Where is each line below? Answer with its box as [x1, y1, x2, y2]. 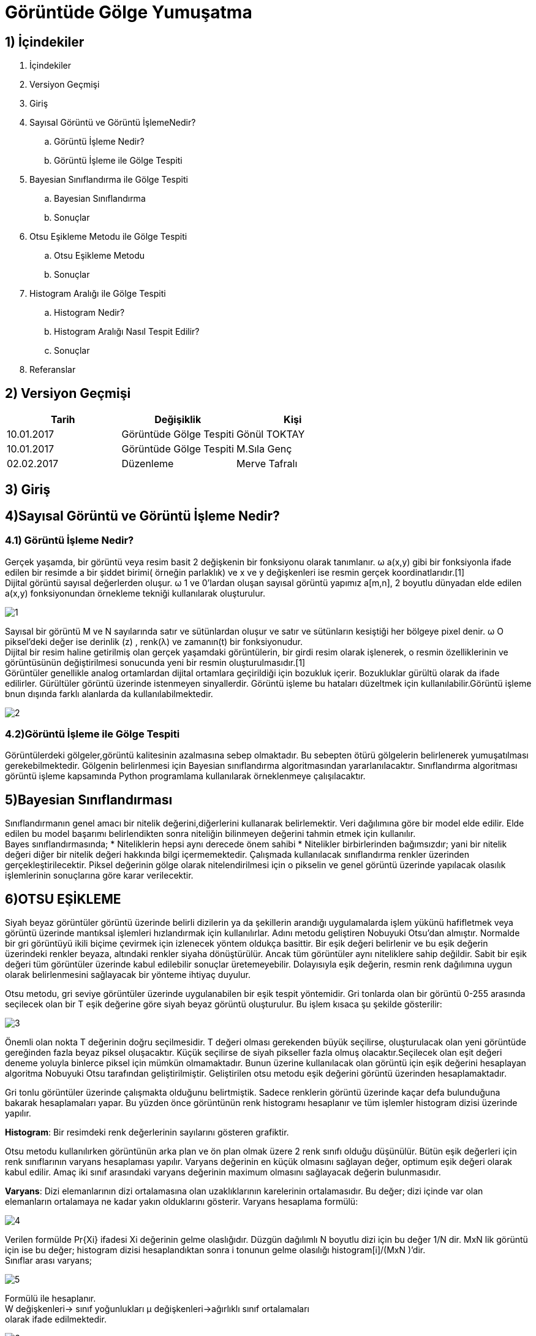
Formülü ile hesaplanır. [5, 1293, 96, 1304]
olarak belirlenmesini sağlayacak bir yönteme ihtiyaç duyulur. [5, 969, 251, 980]
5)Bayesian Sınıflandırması [5, 792, 173, 807]
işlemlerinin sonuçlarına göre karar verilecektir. [5, 870, 194, 881]
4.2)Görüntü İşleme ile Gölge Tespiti [5, 728, 180, 741]
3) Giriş [5, 482, 50, 498]
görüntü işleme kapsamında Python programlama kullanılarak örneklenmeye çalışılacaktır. [5, 771, 366, 782]
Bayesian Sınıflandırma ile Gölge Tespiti [29, 174, 188, 185]
